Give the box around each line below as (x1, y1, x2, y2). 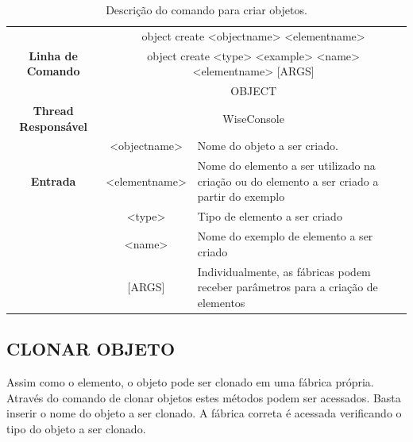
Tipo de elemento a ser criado (197, 208, 342, 225)
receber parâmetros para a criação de (197, 279, 378, 295)
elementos (197, 294, 245, 310)
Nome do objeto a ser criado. (197, 137, 338, 154)
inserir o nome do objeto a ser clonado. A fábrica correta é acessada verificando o (6, 405, 402, 421)
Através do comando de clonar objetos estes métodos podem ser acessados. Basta (6, 389, 401, 405)
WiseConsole (222, 110, 284, 126)
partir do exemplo (197, 188, 285, 205)
